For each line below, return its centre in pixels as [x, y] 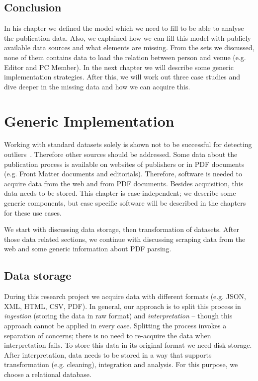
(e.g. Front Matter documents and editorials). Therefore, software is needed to [123, 174]
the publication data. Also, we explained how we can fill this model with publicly [128, 38]
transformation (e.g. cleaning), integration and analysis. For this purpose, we [121, 364]
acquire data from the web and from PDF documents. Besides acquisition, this [124, 183]
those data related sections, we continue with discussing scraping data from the [125, 239]
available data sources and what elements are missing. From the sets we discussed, [129, 47]
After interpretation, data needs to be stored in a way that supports [108, 354]
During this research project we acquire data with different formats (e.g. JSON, [125, 296]
